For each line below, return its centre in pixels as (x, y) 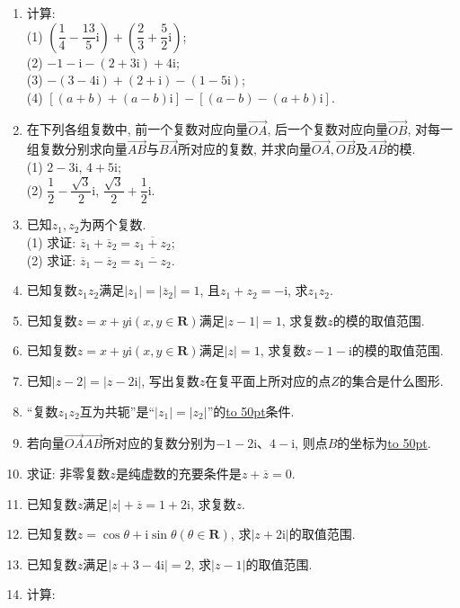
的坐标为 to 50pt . (384, 443)
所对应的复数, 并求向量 (245, 149)
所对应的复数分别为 (159, 443)
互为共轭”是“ (117, 411)
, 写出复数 (170, 380)
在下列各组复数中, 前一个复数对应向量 (137, 129)
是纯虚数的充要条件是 (178, 473)
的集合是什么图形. (391, 380)
